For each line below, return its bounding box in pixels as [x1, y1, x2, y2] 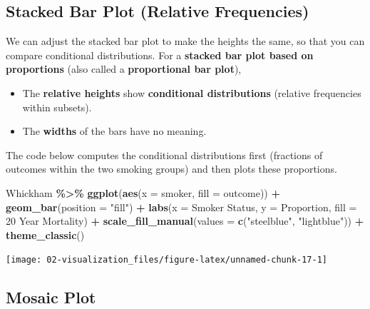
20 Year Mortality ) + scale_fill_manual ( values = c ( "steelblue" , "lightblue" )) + [6, 213, 364, 228]
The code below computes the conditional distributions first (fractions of [6, 147, 323, 162]
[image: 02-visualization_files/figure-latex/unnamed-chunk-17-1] [6, 255, 328, 265]
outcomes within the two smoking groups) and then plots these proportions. [6, 161, 337, 176]
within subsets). [22, 99, 92, 114]
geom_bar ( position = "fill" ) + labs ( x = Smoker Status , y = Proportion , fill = [6, 199, 357, 214]
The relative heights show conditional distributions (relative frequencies [22, 85, 361, 100]
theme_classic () [6, 227, 85, 242]
